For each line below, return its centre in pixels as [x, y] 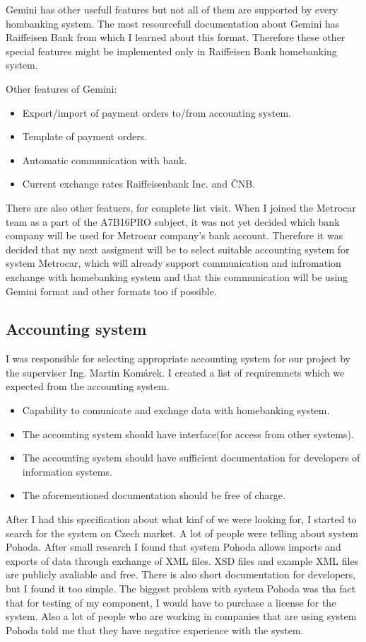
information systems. [67, 471]
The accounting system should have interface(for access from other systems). [188, 434]
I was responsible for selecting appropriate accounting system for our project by [178, 359]
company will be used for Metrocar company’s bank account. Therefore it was [175, 235]
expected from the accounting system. [88, 386]
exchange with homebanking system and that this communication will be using [177, 276]
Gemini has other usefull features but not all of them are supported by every [172, 9]
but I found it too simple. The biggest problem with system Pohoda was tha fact [181, 589]
